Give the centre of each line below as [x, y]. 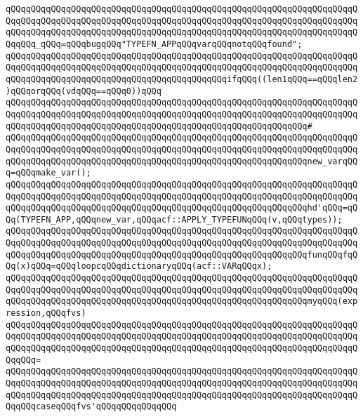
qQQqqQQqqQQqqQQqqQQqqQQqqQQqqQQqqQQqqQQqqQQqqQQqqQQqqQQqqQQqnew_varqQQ [182, 161]
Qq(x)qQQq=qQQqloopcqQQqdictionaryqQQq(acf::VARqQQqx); [139, 266]
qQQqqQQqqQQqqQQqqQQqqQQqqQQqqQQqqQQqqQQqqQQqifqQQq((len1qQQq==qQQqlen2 [182, 79]
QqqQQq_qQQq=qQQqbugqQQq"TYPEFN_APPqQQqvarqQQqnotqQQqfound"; [154, 44]
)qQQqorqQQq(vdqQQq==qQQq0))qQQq [84, 91]
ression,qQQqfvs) [46, 313]
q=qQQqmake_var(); [48, 173]
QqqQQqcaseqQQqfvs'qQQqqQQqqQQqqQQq [91, 407]
